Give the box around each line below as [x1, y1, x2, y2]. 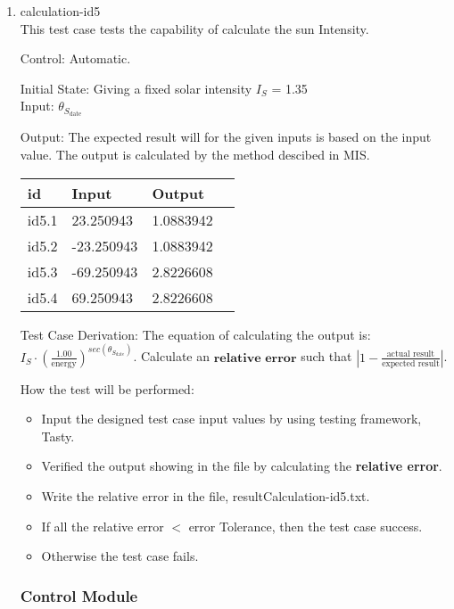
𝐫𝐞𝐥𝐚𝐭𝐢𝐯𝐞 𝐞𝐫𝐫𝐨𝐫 [213, 351, 297, 365]
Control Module [20, 584, 138, 606]
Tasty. [41, 426, 75, 445]
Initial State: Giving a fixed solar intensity [20, 78, 252, 97]
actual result [386, 350, 435, 359]
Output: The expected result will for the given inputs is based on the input [20, 128, 432, 146]
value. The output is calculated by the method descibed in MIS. [20, 145, 370, 164]
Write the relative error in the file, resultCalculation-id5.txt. [41, 487, 370, 506]
